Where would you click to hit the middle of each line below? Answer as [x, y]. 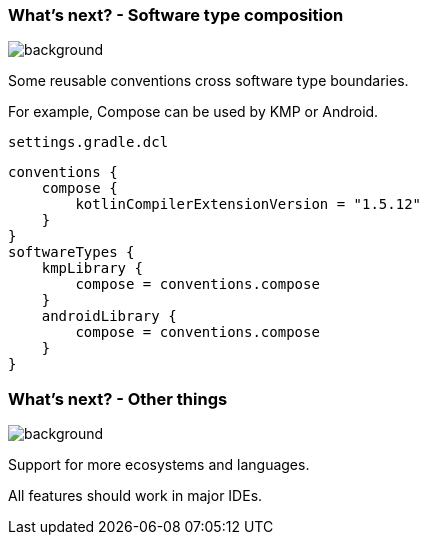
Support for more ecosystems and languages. [159, 465]
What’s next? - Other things [118, 398]
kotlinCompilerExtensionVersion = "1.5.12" [248, 204]
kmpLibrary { [92, 268]
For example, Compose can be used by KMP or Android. [193, 112]
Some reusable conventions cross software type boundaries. [208, 81]
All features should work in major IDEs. [135, 496]
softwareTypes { [71, 252]
